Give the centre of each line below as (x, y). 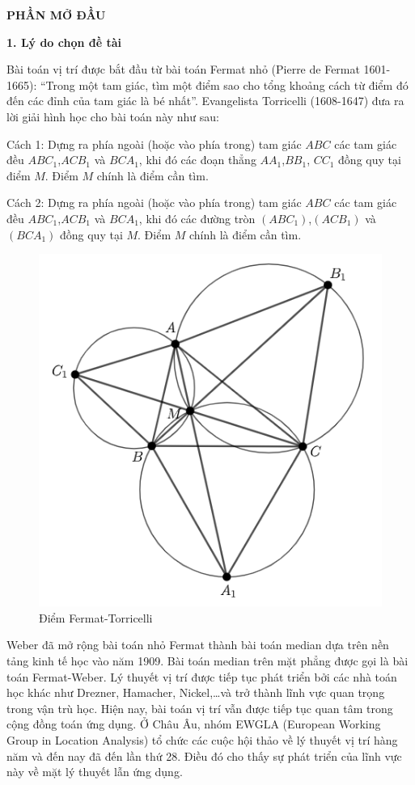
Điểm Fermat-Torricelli (96, 617)
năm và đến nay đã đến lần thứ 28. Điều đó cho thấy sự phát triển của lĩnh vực (204, 755)
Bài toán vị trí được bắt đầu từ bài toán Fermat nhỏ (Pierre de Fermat (183, 69)
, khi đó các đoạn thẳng (197, 160)
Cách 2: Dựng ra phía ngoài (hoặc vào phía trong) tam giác (154, 203)
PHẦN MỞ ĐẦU (56, 15)
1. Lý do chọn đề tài (64, 42)
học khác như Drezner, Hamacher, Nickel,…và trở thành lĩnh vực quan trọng (196, 692)
